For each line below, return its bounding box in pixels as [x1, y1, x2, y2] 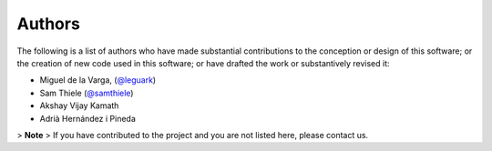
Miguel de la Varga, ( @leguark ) [39, 75, 157, 86]
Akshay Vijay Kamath [39, 100, 119, 111]
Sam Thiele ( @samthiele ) [39, 87, 134, 98]
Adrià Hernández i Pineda [39, 113, 137, 124]
